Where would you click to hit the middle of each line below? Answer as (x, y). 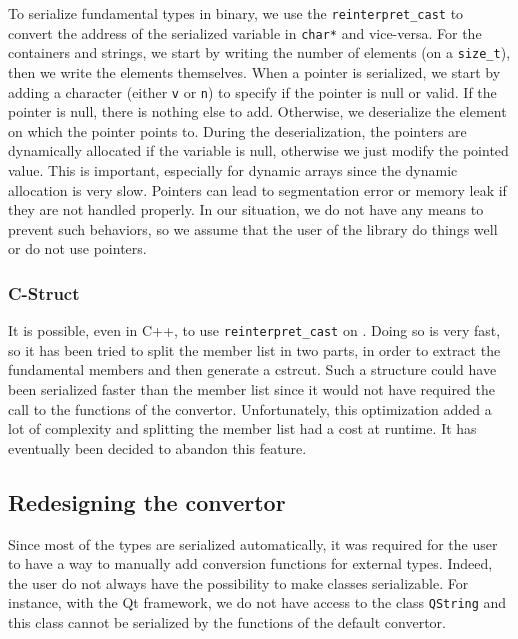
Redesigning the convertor (147, 501)
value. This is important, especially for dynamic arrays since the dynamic (233, 170)
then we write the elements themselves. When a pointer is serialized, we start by (254, 71)
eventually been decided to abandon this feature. (157, 447)
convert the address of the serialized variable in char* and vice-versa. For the (245, 32)
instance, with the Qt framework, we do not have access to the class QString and (257, 602)
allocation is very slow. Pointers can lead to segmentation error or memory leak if (257, 189)
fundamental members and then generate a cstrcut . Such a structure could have (252, 369)
